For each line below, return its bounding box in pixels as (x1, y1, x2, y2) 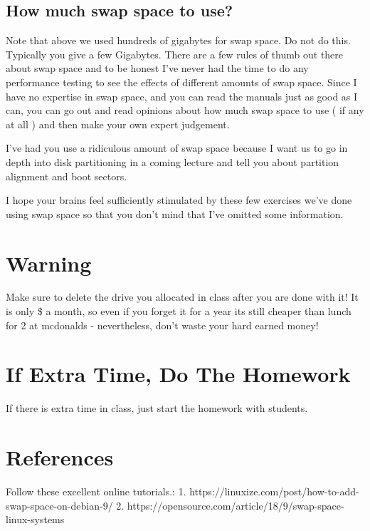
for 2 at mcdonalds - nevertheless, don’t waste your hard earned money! (6, 317, 319, 332)
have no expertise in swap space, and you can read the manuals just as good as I (6, 88, 358, 103)
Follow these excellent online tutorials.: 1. (6, 484, 186, 499)
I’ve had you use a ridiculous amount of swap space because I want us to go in (6, 140, 348, 155)
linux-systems (6, 512, 65, 527)
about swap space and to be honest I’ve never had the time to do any (6, 61, 309, 76)
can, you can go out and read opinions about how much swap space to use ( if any (6, 103, 364, 118)
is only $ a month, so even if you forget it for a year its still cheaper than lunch (6, 304, 351, 319)
